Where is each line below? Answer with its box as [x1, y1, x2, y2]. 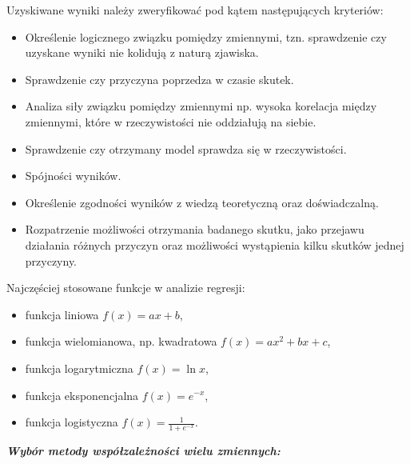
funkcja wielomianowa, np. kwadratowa [25, 333, 217, 350]
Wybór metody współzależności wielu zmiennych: [6, 442, 281, 458]
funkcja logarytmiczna [25, 359, 133, 376]
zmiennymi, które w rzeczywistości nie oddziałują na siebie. [25, 113, 316, 130]
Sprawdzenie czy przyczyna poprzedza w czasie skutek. [25, 70, 294, 87]
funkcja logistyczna [25, 414, 118, 430]
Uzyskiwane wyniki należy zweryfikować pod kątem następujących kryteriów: [6, 2, 384, 18]
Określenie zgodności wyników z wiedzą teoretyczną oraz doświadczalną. [25, 194, 379, 210]
